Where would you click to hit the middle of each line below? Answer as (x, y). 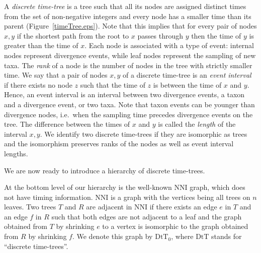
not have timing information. (49, 197)
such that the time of (113, 84)
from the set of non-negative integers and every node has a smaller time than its (128, 16)
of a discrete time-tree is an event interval (187, 75)
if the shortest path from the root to (73, 35)
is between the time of (187, 84)
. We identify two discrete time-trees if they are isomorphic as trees (144, 134)
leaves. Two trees (30, 207)
